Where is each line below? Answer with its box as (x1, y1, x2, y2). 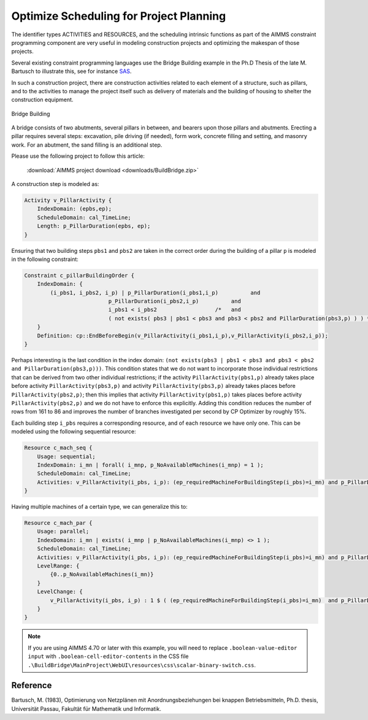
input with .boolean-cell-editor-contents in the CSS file (28, 652, 189, 660)
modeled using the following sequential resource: (11, 428, 136, 435)
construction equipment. (11, 96, 74, 104)
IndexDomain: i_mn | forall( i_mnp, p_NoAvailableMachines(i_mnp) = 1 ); (37, 461, 264, 468)
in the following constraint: (11, 255, 79, 263)
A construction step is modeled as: (11, 180, 99, 188)
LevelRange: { (37, 562, 80, 570)
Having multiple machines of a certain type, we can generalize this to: (11, 503, 188, 511)
